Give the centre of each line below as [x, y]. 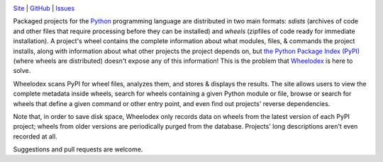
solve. [22, 71]
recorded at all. [35, 136]
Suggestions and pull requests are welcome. [78, 149]
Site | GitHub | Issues [44, 8]
